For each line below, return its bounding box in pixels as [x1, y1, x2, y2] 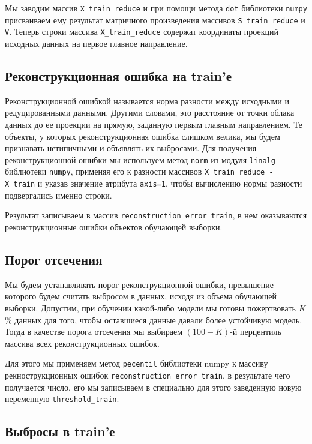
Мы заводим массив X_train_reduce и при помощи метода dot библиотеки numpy [5, 2, 307, 14]
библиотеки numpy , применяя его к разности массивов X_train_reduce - [5, 165, 274, 178]
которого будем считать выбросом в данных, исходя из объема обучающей [5, 290, 277, 302]
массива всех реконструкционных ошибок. [5, 337, 160, 349]
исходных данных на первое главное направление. [5, 37, 188, 49]
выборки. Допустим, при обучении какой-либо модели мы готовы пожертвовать [5, 301, 296, 314]
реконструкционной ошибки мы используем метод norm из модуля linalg [5, 153, 275, 166]
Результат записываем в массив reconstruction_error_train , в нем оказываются [5, 209, 307, 221]
